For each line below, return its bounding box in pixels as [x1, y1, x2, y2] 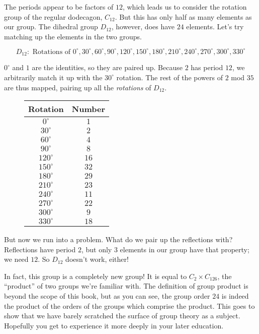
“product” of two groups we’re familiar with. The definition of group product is [4, 281, 248, 291]
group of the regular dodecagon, [4, 11, 103, 22]
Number [71, 103, 105, 115]
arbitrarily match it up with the [4, 72, 103, 82]
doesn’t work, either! [65, 254, 129, 264]
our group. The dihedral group [4, 21, 98, 32]
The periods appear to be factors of [4, 2, 114, 12]
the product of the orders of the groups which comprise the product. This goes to [4, 300, 255, 311]
